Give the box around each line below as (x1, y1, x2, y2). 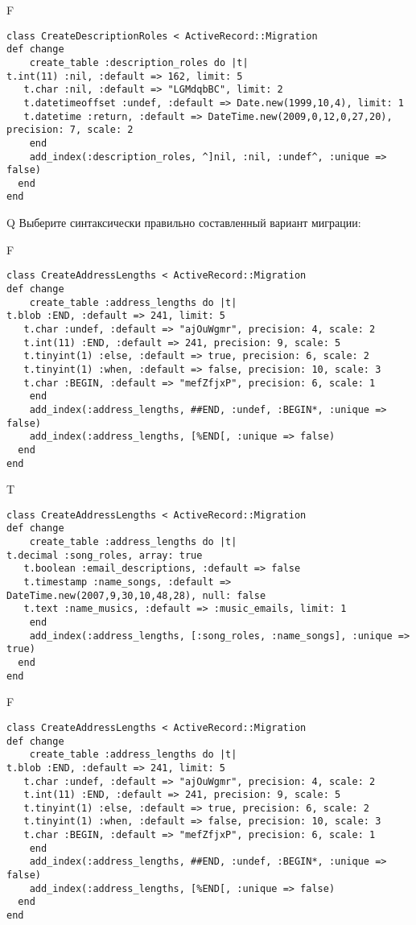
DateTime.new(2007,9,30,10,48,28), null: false (6, 589, 266, 601)
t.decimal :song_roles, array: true (6, 549, 203, 561)
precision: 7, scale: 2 (6, 124, 134, 136)
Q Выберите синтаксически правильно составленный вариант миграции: (6, 214, 361, 231)
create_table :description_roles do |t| (29, 56, 249, 68)
